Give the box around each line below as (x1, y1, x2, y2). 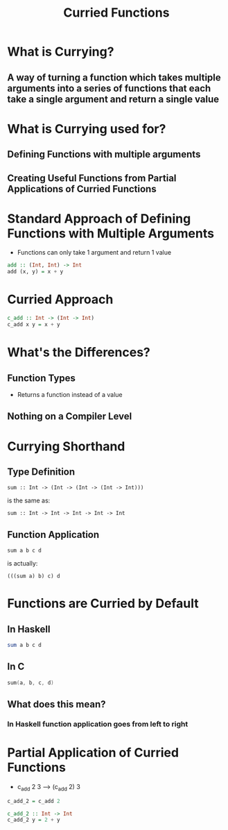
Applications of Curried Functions (7, 183, 157, 195)
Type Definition (7, 466, 76, 477)
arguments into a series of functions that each (7, 82, 211, 94)
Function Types (7, 372, 76, 384)
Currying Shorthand (7, 439, 125, 454)
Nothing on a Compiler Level (7, 411, 132, 423)
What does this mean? (7, 699, 106, 711)
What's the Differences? (7, 345, 150, 360)
